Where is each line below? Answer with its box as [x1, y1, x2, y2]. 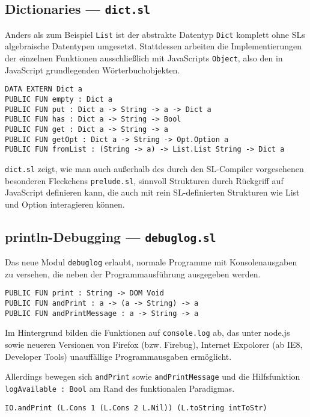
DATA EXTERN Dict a [5, 85, 82, 94]
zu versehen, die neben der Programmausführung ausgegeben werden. [5, 267, 261, 280]
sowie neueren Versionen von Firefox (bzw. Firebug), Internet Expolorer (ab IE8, [5, 338, 303, 351]
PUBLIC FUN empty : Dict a [5, 94, 112, 103]
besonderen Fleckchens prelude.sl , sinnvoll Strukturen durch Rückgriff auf [5, 174, 284, 187]
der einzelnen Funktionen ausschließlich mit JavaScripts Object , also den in [5, 52, 283, 64]
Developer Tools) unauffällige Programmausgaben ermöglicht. [5, 350, 232, 362]
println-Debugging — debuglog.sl [5, 227, 216, 246]
